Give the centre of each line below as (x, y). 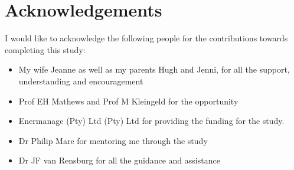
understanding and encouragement (81, 81)
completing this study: (45, 49)
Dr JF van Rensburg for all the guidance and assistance (119, 160)
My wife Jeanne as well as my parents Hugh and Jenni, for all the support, (154, 69)
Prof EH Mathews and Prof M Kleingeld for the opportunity (128, 101)
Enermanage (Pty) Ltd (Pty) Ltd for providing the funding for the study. (151, 121)
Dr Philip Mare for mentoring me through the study (113, 140)
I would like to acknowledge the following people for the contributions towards (146, 38)
